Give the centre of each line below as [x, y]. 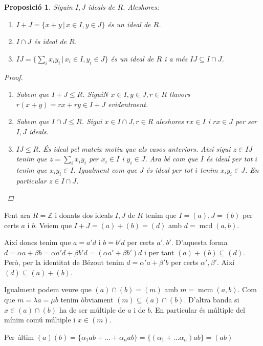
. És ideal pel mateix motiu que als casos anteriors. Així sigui [135, 148]
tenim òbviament [87, 300]
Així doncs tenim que [38, 242]
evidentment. [128, 104]
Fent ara [17, 215]
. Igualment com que [105, 169]
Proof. [14, 77]
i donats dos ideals [84, 215]
